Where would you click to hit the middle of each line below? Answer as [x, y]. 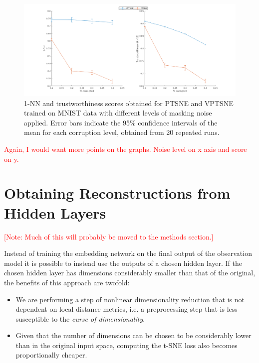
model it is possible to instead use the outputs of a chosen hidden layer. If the [123, 263]
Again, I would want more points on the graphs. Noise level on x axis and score [126, 149]
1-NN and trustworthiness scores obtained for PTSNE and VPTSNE [129, 103]
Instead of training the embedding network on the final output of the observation [128, 253]
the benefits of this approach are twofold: [67, 282]
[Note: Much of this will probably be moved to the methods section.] [109, 236]
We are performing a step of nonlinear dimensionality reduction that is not [130, 299]
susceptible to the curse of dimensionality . [80, 318]
